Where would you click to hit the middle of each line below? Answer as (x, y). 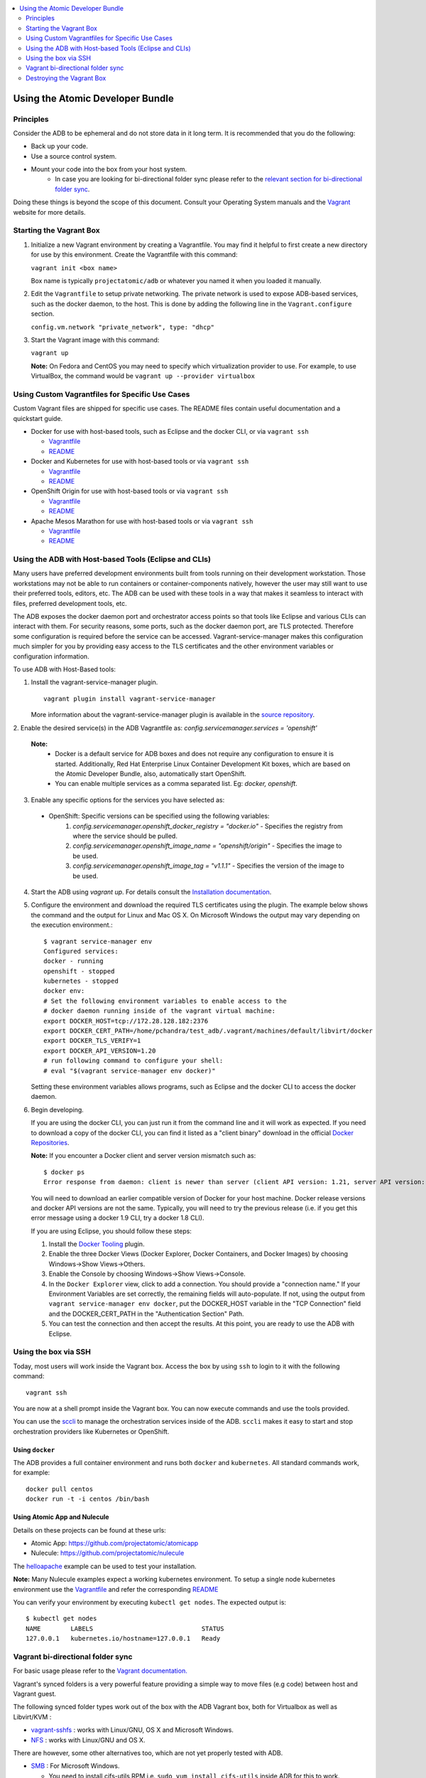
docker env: (64, 991)
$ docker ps (64, 1172)
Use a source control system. (74, 156)
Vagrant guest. (35, 1694)
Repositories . (50, 1142)
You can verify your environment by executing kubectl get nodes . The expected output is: (150, 1602)
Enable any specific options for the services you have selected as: (128, 799)
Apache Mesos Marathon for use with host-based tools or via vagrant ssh (142, 521)
